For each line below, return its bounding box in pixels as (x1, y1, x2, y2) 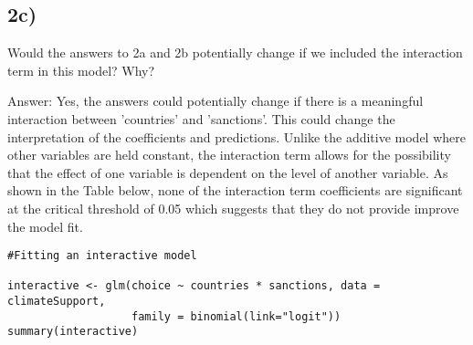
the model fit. (7, 216, 83, 235)
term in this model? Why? (7, 60, 155, 79)
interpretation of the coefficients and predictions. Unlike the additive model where (7, 127, 466, 146)
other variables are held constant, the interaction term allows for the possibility (7, 145, 451, 164)
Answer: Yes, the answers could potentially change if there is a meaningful (7, 91, 424, 110)
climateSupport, (7, 295, 106, 308)
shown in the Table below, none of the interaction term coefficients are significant (7, 181, 463, 200)
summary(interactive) (7, 325, 139, 339)
